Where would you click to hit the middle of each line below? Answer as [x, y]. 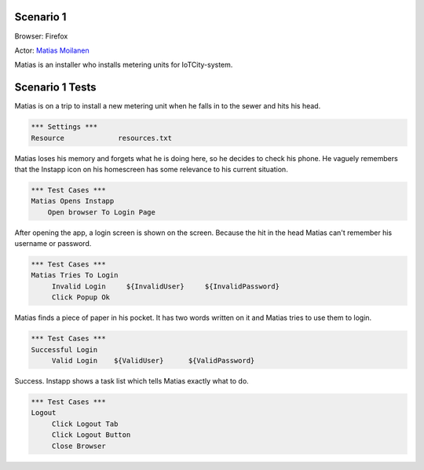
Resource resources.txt [102, 138]
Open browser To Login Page [102, 212]
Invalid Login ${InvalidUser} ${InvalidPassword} [166, 286]
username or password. [53, 244]
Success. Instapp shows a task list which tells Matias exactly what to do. [132, 380]
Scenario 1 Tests [56, 88]
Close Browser [79, 446]
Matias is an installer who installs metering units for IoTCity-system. [124, 65]
